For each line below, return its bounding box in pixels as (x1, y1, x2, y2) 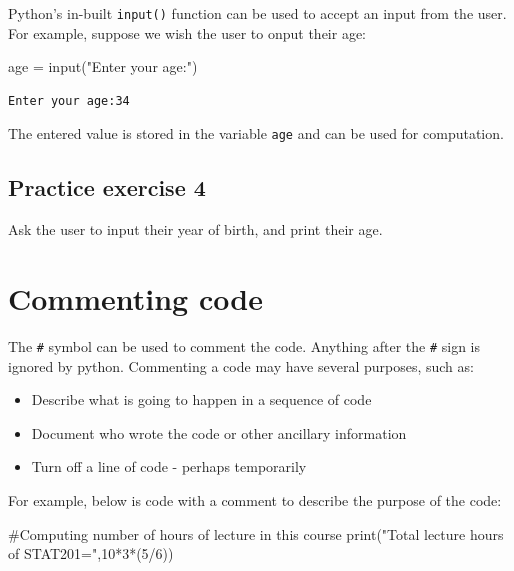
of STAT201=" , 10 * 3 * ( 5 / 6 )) (8, 543, 174, 564)
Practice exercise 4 (8, 172, 206, 203)
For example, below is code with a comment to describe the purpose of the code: (8, 490, 502, 511)
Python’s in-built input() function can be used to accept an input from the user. (8, 3, 507, 23)
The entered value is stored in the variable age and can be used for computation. (8, 123, 504, 144)
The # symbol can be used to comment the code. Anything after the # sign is (8, 336, 480, 357)
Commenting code (8, 278, 263, 319)
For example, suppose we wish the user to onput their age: (8, 22, 366, 43)
